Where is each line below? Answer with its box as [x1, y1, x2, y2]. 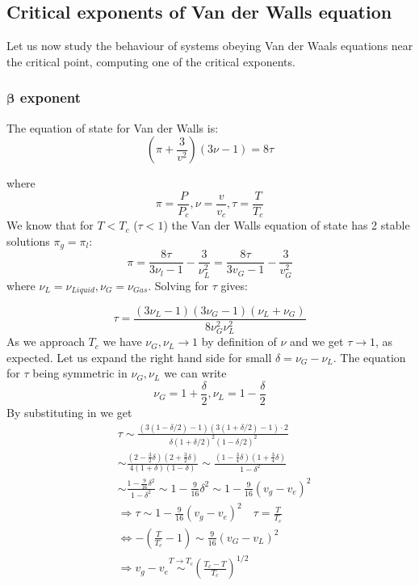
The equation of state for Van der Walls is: [6, 119, 219, 136]
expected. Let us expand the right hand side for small [6, 348, 272, 365]
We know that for [6, 217, 94, 234]
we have [103, 333, 142, 350]
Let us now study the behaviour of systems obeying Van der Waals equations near [6, 37, 413, 54]
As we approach [6, 333, 85, 350]
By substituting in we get [6, 403, 132, 420]
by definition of [201, 333, 277, 350]
